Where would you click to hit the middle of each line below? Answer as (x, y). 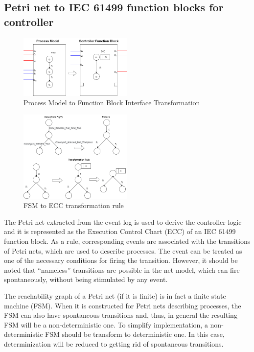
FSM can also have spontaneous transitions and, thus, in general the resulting (121, 315)
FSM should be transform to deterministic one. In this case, (135, 334)
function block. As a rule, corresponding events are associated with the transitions (127, 241)
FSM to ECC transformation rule (74, 205)
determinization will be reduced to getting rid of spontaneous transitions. (114, 343)
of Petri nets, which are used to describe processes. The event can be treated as (123, 250)
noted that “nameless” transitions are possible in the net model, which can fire (122, 270)
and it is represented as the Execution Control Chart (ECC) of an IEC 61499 (120, 231)
